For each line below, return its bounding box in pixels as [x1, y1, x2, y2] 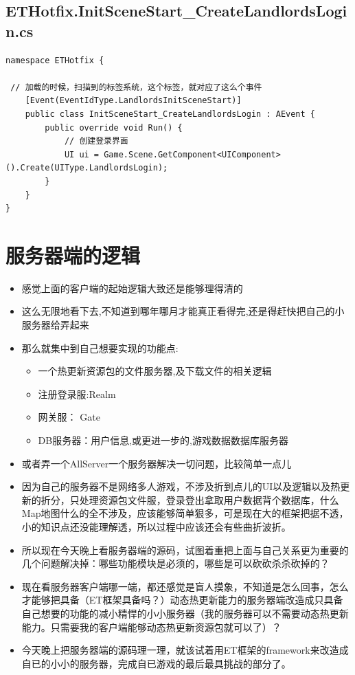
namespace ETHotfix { [5, 55, 104, 65]
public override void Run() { [45, 122, 183, 133]
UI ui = [64, 149, 100, 159]
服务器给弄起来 [21, 318, 89, 332]
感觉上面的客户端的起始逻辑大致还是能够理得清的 [21, 280, 243, 295]
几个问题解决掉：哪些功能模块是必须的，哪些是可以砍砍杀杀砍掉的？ [21, 556, 330, 571]
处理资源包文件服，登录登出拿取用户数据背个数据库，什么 [79, 492, 339, 507]
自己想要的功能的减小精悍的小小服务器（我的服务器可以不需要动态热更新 [21, 606, 349, 620]
